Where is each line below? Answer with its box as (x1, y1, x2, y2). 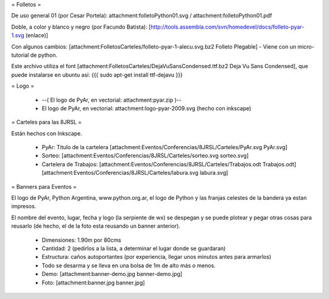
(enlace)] (25, 32, 49, 39)
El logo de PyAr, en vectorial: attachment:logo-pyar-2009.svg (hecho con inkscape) (41, 104, 252, 112)
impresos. (11, 203, 37, 210)
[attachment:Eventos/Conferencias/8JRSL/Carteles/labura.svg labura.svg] (41, 169, 228, 177)
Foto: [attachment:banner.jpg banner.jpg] (41, 279, 146, 286)
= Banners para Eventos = (11, 183, 77, 190)
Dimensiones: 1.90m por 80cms (41, 236, 121, 244)
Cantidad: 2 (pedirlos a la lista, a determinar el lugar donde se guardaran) (41, 244, 226, 252)
